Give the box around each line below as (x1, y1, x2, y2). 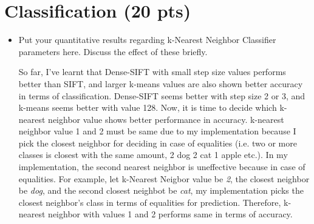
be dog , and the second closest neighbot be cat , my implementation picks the (18, 184, 304, 197)
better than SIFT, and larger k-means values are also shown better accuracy (18, 77, 303, 90)
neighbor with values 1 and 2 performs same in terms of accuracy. (48, 208, 293, 220)
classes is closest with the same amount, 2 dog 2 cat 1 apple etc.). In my (18, 148, 288, 161)
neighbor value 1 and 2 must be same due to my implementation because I (18, 125, 296, 137)
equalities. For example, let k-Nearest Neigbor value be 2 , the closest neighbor (18, 172, 310, 185)
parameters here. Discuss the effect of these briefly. (18, 45, 208, 58)
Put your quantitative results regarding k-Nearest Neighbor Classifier (18, 33, 276, 46)
